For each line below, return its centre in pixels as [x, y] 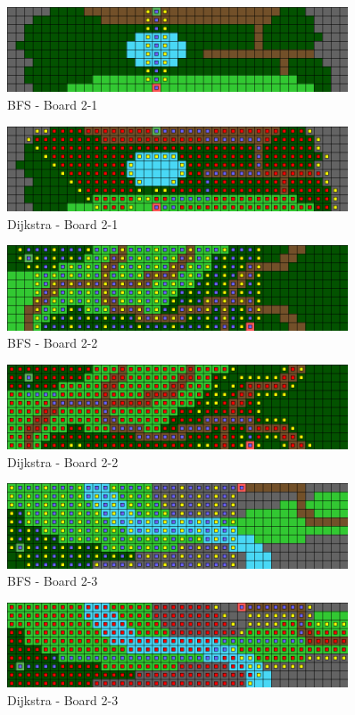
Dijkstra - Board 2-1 [63, 223]
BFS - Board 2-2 [53, 343]
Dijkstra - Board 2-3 [63, 699]
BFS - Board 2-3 [53, 581]
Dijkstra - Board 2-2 [63, 461]
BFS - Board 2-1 [53, 104]
